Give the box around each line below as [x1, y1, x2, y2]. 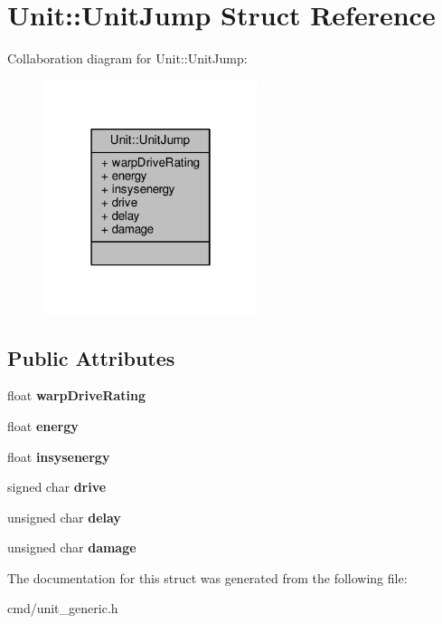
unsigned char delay [7, 507, 121, 526]
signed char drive [7, 477, 107, 496]
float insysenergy [7, 446, 110, 466]
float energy [7, 416, 79, 435]
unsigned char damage [7, 538, 136, 557]
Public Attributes [7, 343, 175, 371]
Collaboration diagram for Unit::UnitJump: [7, 49, 248, 68]
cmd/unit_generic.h [7, 599, 118, 618]
